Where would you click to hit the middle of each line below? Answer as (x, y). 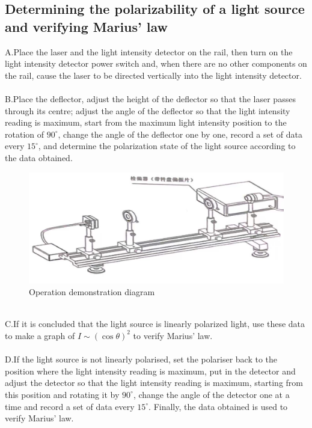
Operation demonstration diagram (92, 292)
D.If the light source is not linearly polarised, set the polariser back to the (141, 359)
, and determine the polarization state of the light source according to (167, 146)
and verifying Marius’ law (87, 26)
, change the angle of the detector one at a (211, 394)
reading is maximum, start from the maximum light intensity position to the (146, 122)
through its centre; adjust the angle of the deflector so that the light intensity (148, 110)
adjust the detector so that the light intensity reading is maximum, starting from (154, 383)
